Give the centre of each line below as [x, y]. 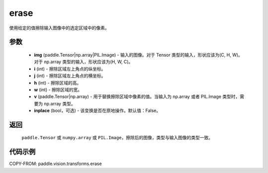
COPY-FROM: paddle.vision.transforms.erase [55, 164]
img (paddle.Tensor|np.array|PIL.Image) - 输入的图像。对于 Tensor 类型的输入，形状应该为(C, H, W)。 [138, 55]
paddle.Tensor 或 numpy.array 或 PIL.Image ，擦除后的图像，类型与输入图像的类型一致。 [117, 138]
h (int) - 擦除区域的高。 [58, 83]
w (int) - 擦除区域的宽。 [58, 89]
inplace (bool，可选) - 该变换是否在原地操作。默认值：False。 [97, 111]
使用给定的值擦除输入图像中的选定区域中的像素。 [59, 28]
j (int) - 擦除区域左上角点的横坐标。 [70, 76]
